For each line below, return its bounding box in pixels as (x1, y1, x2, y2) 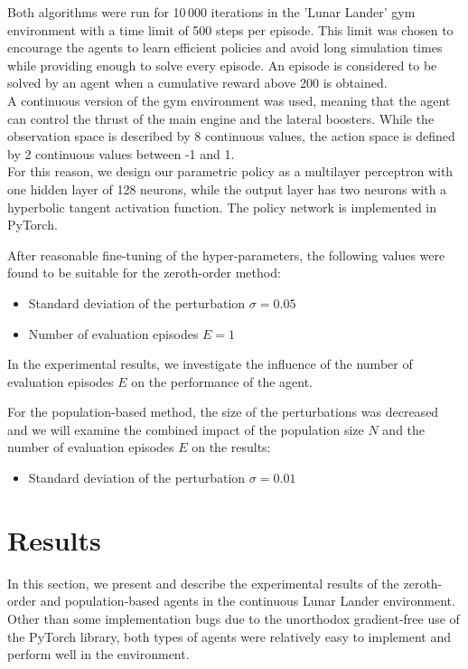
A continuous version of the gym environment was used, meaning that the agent (7, 90, 451, 109)
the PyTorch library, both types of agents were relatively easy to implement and (7, 627, 452, 645)
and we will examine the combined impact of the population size (7, 419, 364, 438)
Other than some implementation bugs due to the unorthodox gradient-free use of (7, 608, 460, 627)
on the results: (192, 438, 271, 457)
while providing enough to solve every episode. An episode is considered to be (7, 55, 437, 74)
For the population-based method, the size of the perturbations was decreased (7, 402, 439, 421)
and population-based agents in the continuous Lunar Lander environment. (40, 591, 455, 610)
